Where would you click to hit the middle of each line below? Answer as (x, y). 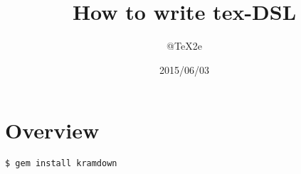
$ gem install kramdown (61, 164)
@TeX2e (184, 46)
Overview (52, 130)
